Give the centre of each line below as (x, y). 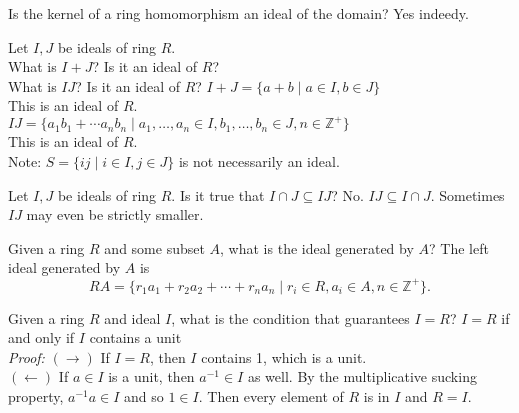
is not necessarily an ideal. (259, 161)
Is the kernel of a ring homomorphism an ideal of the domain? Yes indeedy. (238, 13)
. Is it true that (218, 194)
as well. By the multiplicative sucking (362, 376)
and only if (41, 337)
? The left (459, 247)
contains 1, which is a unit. (284, 356)
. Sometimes (467, 194)
